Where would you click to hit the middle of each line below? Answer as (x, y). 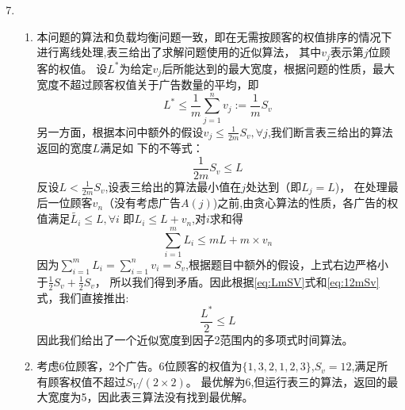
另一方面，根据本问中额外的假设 (120, 131)
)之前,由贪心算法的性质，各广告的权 (306, 203)
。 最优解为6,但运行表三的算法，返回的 (287, 381)
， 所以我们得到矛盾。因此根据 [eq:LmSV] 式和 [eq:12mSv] (237, 281)
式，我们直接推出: (83, 297)
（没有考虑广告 (142, 203)
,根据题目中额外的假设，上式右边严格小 (287, 264)
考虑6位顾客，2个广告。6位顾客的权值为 (139, 366)
